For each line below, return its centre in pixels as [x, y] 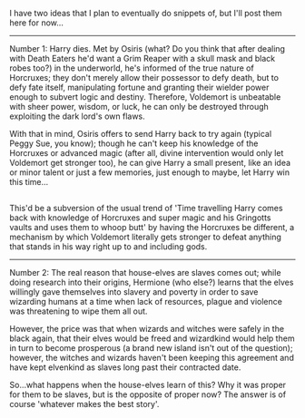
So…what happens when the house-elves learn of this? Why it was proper [148, 385]
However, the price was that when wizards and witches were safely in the [147, 329]
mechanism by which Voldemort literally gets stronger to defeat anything [145, 237]
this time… [29, 182]
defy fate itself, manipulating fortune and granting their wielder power [139, 87]
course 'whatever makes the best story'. [84, 404]
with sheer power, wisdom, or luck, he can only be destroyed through [139, 107]
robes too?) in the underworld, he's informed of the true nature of [132, 68]
